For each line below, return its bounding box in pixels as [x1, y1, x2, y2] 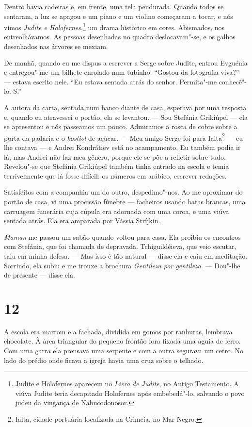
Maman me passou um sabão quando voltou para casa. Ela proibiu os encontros [4, 231, 241, 242]
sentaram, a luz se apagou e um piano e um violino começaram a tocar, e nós [4, 11, 233, 21]
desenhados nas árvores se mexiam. [4, 41, 108, 51]
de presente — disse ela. [4, 270, 75, 280]
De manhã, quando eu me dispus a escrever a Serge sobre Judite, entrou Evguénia [4, 57, 248, 67]
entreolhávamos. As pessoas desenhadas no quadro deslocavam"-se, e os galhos [4, 32, 236, 42]
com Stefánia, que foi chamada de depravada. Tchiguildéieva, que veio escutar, [4, 241, 236, 251]
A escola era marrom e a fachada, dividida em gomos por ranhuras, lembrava [4, 326, 233, 336]
